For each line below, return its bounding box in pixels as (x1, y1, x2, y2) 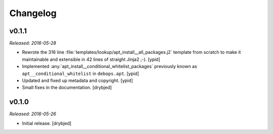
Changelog (9, 8, 57, 19)
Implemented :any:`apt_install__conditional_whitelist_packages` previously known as (22, 63, 197, 70)
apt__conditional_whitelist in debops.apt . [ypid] (22, 71, 139, 77)
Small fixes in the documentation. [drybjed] (22, 85, 112, 91)
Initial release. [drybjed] (22, 120, 72, 126)
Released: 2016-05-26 (9, 111, 57, 117)
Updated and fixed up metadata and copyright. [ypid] (22, 78, 133, 84)
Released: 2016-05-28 (9, 40, 57, 46)
